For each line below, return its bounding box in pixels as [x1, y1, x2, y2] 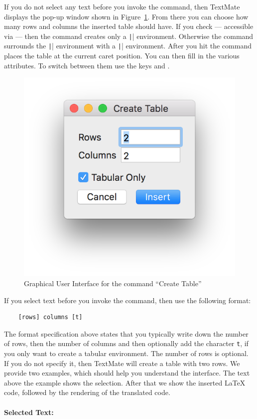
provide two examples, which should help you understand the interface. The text [4, 368, 250, 378]
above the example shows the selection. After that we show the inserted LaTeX [4, 377, 246, 388]
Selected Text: [4, 407, 54, 417]
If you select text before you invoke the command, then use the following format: [4, 295, 251, 305]
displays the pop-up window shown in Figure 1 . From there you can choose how [4, 11, 249, 21]
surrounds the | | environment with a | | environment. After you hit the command [4, 40, 252, 51]
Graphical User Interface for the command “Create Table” [24, 278, 202, 288]
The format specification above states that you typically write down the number [4, 328, 249, 339]
